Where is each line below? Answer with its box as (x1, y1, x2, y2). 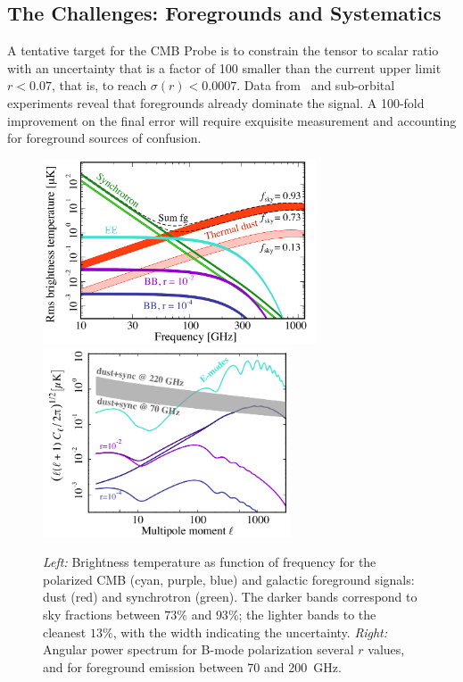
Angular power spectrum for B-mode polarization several (43, 640, 354, 659)
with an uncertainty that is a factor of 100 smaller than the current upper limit (7, 58, 442, 77)
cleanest (43, 622, 87, 641)
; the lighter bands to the (238, 605, 376, 624)
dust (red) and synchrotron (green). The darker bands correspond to (43, 587, 418, 606)
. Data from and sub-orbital (236, 76, 395, 95)
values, (368, 640, 405, 659)
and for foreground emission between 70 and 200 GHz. (43, 657, 342, 676)
